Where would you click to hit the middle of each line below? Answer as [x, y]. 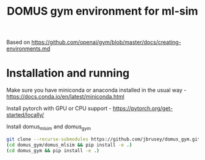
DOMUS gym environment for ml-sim [103, 11]
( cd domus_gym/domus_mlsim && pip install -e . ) [69, 145]
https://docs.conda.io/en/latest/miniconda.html [66, 97]
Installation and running [68, 73]
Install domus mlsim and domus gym [49, 127]
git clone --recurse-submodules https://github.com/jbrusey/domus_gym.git [103, 139]
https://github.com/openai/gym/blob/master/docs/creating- [106, 42]
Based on [18, 42]
